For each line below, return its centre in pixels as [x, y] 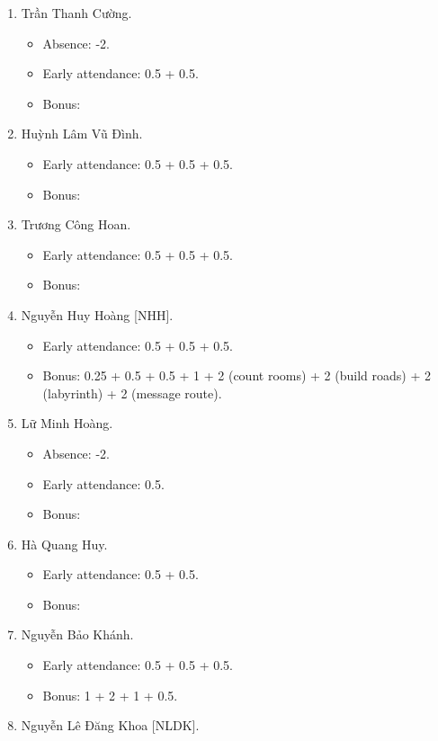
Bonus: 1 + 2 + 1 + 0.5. [110, 695]
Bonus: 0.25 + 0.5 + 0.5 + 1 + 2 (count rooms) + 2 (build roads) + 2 [237, 375]
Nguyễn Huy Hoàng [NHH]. [97, 314]
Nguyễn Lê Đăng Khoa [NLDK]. [110, 725]
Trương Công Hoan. [76, 224]
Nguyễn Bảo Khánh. [77, 634]
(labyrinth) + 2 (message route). [132, 393]
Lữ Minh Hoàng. [67, 423]
